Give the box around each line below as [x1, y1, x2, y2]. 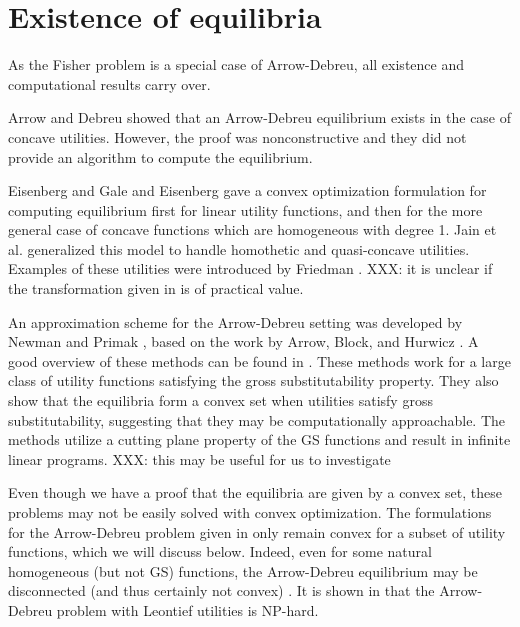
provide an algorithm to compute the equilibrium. [8, 146, 313, 167]
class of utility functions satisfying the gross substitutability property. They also [8, 370, 499, 391]
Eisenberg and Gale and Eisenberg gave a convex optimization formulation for [8, 180, 487, 201]
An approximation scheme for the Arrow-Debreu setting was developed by [8, 311, 463, 332]
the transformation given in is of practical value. [8, 278, 304, 299]
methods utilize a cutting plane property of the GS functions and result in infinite [8, 429, 511, 450]
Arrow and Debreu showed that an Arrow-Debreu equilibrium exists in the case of [8, 107, 512, 128]
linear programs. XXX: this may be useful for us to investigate [8, 448, 391, 469]
